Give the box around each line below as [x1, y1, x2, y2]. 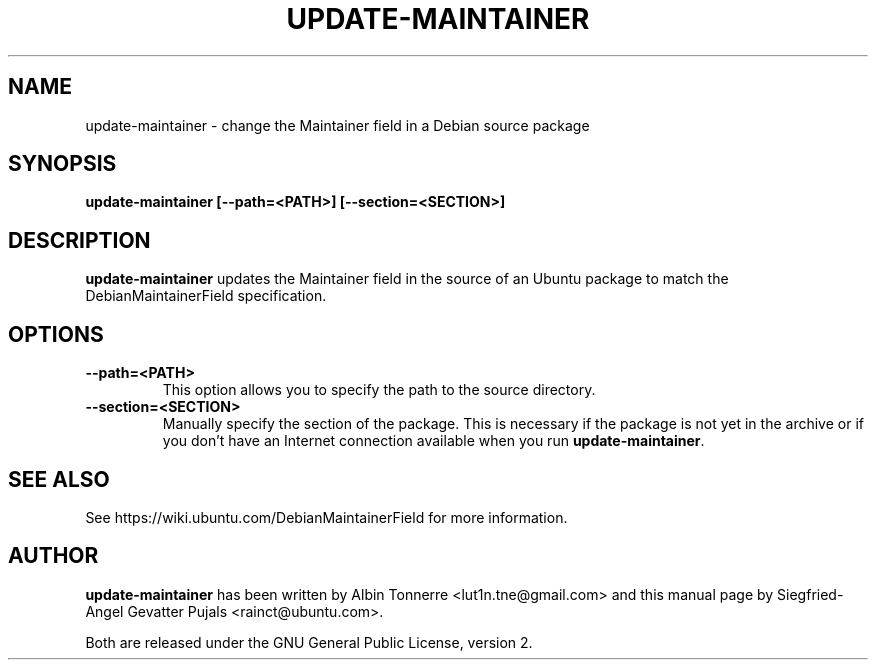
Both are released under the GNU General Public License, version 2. [85, 633, 533, 651]
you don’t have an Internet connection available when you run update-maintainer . [162, 432, 705, 450]
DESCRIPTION [8, 227, 151, 253]
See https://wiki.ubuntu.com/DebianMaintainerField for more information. [85, 508, 568, 526]
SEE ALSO [8, 466, 110, 492]
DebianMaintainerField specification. [85, 287, 327, 305]
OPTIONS [8, 321, 104, 347]
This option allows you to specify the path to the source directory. [162, 381, 596, 399]
